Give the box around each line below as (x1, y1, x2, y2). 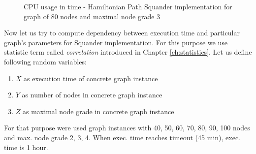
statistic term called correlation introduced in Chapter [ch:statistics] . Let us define (4, 47, 252, 57)
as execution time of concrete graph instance (24, 73, 158, 83)
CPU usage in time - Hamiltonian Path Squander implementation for (24, 1, 232, 11)
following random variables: (4, 56, 87, 66)
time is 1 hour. (4, 142, 48, 152)
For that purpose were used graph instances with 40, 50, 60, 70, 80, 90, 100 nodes (4, 123, 250, 133)
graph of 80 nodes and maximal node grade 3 (24, 11, 160, 21)
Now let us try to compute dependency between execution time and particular (4, 28, 240, 38)
